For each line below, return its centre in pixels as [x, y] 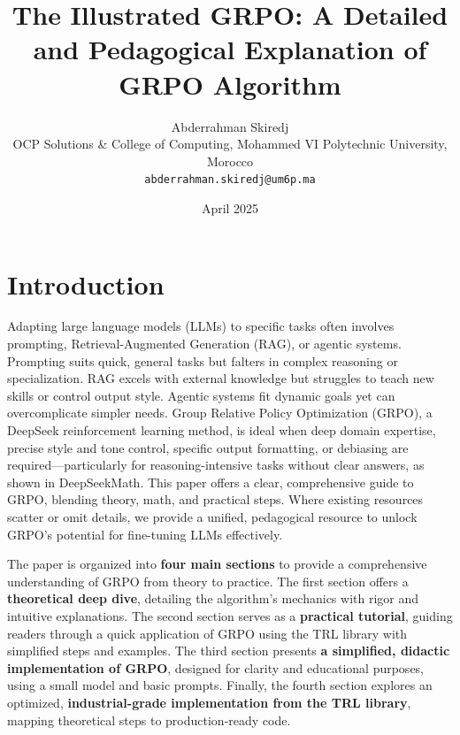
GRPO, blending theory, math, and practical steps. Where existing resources [215, 499]
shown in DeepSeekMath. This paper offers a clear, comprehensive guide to [211, 482]
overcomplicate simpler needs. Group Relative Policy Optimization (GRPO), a [220, 413]
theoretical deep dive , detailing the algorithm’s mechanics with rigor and [213, 598]
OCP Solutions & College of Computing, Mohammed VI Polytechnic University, [230, 144]
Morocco [230, 161]
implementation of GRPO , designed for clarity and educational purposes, [216, 667]
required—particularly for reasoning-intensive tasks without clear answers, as [216, 465]
